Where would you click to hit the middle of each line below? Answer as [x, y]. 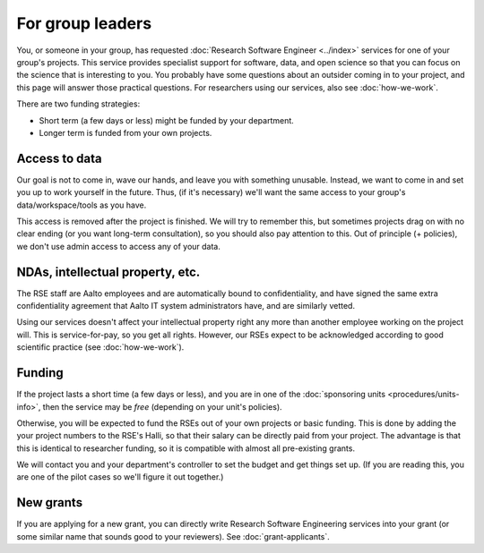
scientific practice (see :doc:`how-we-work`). [100, 347]
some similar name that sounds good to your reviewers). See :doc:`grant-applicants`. [173, 536]
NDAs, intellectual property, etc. [108, 272]
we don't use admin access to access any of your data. [119, 246]
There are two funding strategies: [78, 104]
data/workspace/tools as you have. [82, 205]
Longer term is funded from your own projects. [125, 132]
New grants [50, 502]
